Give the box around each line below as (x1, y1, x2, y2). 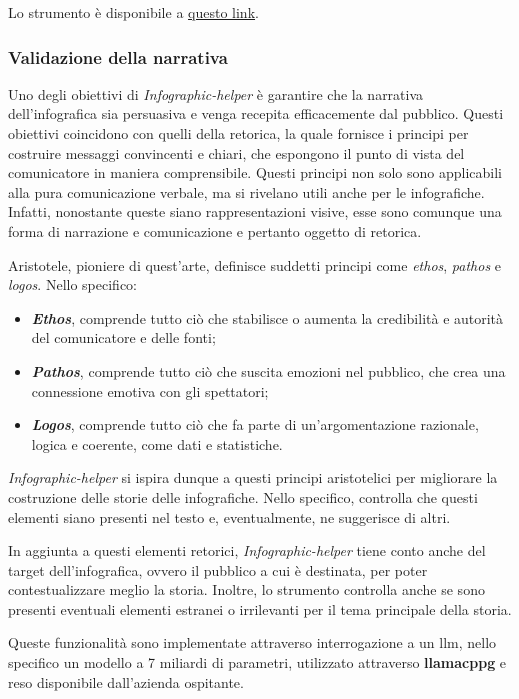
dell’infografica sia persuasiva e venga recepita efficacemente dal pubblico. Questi (8, 103, 504, 124)
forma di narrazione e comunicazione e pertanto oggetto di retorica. (8, 220, 422, 241)
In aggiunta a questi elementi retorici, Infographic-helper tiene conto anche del (8, 540, 486, 561)
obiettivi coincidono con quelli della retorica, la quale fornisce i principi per (8, 123, 469, 143)
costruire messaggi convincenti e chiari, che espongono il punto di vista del (8, 142, 465, 163)
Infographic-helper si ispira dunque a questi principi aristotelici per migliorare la (8, 467, 498, 488)
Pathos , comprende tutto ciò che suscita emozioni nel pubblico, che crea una (31, 360, 506, 381)
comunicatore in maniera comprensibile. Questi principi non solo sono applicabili (8, 162, 503, 183)
